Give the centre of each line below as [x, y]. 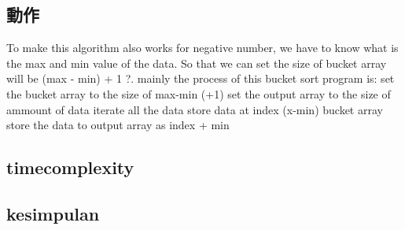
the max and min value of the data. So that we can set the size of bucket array [197, 63]
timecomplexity [70, 167]
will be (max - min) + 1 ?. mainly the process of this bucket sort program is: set [201, 78]
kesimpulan [53, 213]
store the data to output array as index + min [118, 125]
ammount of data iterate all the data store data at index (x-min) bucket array [195, 109]
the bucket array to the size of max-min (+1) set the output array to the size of [199, 93]
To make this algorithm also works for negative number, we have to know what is [202, 48]
